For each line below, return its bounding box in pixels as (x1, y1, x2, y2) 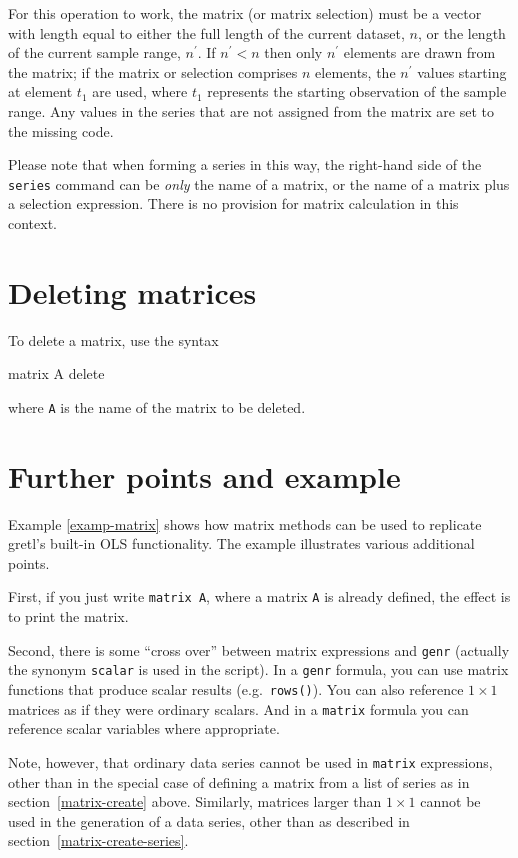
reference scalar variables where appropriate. (8, 718, 280, 739)
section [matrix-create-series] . (8, 830, 189, 851)
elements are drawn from (343, 42, 496, 63)
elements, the (315, 61, 396, 82)
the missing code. (8, 120, 114, 141)
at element (8, 81, 73, 102)
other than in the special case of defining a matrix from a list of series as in (8, 771, 470, 792)
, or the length (417, 22, 506, 43)
